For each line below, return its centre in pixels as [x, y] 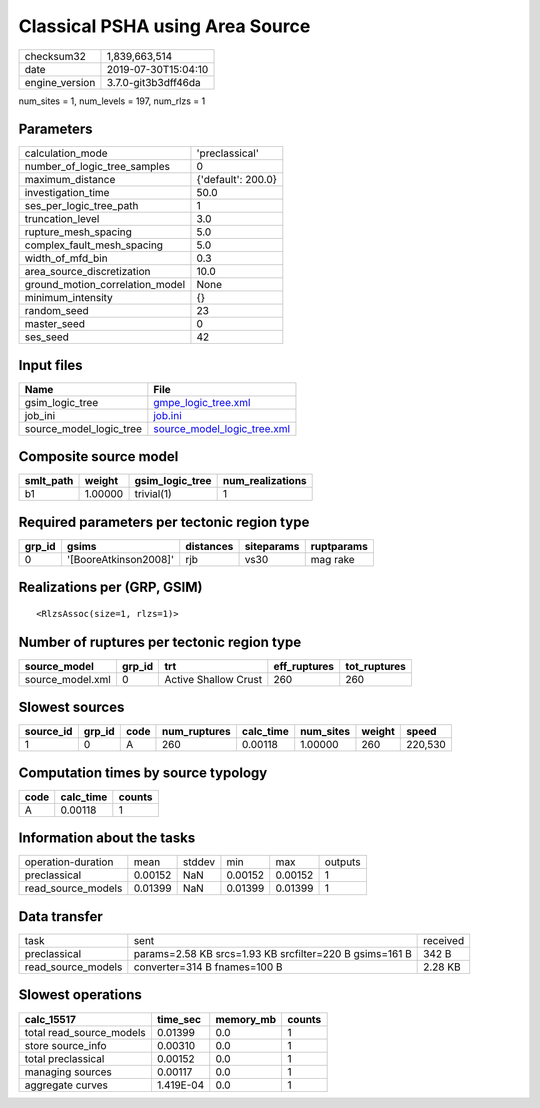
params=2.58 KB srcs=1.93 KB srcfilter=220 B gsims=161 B [272, 953]
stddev [198, 862]
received [444, 940]
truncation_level [62, 219]
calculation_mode [66, 153]
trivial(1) [153, 494]
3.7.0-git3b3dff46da [154, 82]
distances [209, 546]
